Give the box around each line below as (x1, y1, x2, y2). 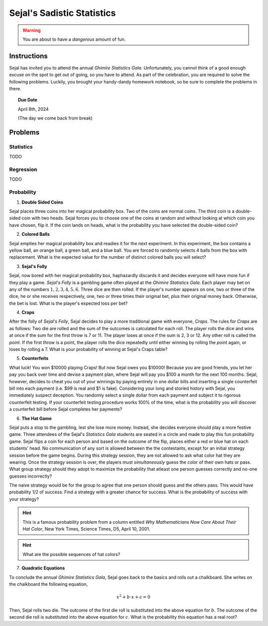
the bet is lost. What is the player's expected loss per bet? (9, 300, 128, 306)
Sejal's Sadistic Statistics (9, 7, 116, 18)
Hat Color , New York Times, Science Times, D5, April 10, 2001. (22, 526, 150, 532)
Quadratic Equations (21, 565, 65, 571)
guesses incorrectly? (9, 473, 52, 479)
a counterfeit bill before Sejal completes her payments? (9, 406, 123, 412)
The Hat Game (21, 415, 52, 421)
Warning (22, 27, 41, 33)
